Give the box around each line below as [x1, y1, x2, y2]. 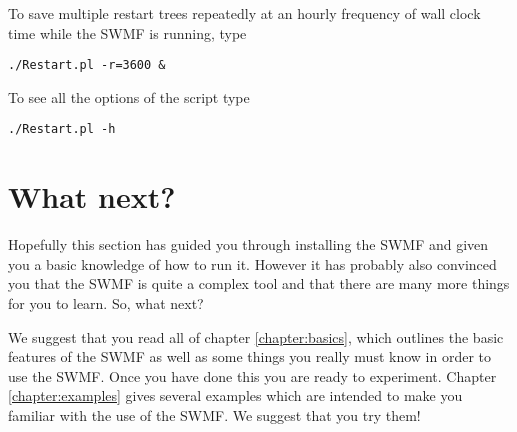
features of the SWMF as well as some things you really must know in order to [8, 346, 491, 367]
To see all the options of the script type [8, 86, 250, 107]
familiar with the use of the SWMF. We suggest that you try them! [8, 404, 421, 425]
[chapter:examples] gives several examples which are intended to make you [8, 385, 463, 406]
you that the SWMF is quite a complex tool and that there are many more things [8, 273, 510, 294]
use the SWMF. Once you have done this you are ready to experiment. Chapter [8, 365, 497, 386]
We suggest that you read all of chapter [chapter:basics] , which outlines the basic [8, 326, 504, 347]
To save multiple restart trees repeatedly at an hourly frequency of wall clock [8, 3, 481, 23]
